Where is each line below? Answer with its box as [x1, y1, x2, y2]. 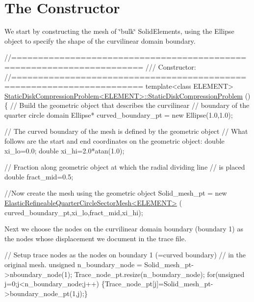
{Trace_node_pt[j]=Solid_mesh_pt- [101, 278, 213, 289]
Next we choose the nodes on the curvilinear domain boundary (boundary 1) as [4, 224, 243, 234]
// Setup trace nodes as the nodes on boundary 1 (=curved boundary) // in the [4, 250, 246, 260]
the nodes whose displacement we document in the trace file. [4, 233, 186, 243]
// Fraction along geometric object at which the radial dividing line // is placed [4, 162, 245, 172]
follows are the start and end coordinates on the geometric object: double [4, 136, 225, 146]
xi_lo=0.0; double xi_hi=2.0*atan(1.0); [4, 145, 125, 155]
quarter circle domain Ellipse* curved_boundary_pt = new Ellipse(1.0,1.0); [4, 109, 233, 120]
